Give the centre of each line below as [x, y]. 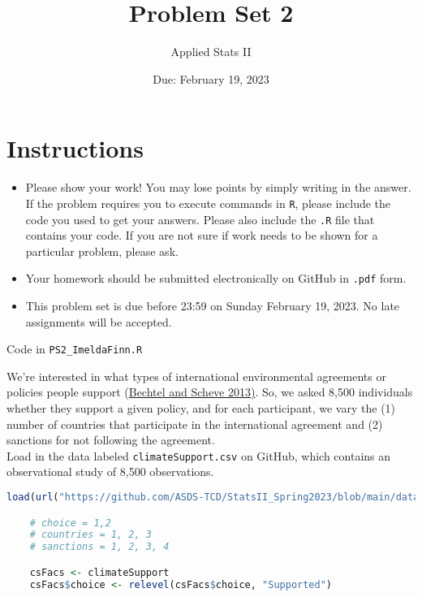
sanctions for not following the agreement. [111, 440]
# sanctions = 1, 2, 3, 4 [99, 547]
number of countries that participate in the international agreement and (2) [195, 424]
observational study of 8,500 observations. [110, 472]
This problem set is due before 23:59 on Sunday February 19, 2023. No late [213, 305]
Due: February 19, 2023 [211, 78]
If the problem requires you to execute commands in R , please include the [208, 203]
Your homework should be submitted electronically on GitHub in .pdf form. [216, 278]
